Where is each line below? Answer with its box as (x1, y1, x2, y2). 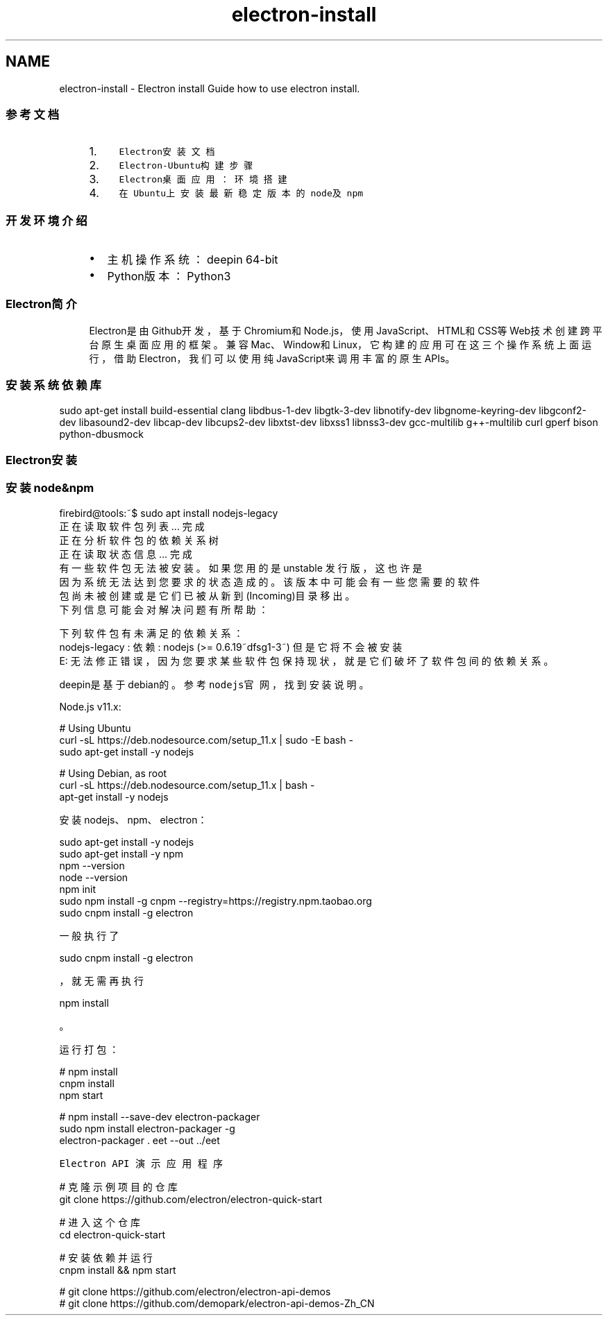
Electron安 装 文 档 (119, 146, 215, 157)
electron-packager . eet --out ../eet (59, 1134, 220, 1146)
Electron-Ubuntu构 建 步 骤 (119, 160, 253, 171)
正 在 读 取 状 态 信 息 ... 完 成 (59, 547, 192, 560)
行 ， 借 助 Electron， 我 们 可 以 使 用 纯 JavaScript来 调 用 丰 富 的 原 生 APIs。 (89, 352, 455, 364)
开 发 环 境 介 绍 (6, 213, 87, 228)
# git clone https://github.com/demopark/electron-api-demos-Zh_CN (59, 1297, 375, 1309)
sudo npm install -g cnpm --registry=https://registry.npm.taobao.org (59, 894, 372, 907)
